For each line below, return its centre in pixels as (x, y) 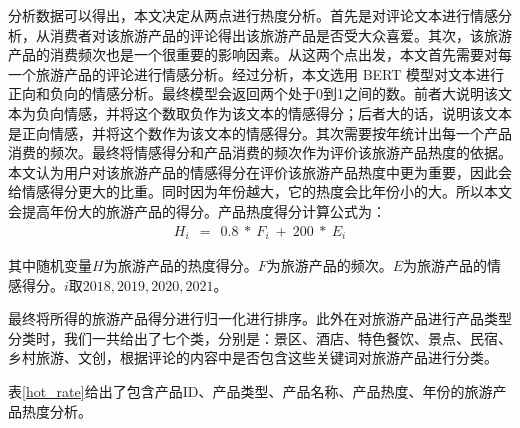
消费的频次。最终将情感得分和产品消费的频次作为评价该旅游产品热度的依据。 (260, 152)
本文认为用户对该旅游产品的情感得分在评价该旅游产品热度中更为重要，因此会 (260, 171)
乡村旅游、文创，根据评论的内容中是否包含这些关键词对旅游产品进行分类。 (253, 357)
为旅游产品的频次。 (329, 265)
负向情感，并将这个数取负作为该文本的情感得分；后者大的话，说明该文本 (273, 112)
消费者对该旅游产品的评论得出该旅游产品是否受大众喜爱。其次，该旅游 (280, 34)
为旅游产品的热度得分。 (180, 265)
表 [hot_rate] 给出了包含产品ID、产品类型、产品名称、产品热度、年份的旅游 (250, 390)
